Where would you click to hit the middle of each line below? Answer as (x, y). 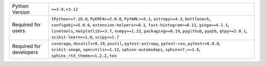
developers (25, 52)
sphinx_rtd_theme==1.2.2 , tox (84, 55)
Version (21, 12)
